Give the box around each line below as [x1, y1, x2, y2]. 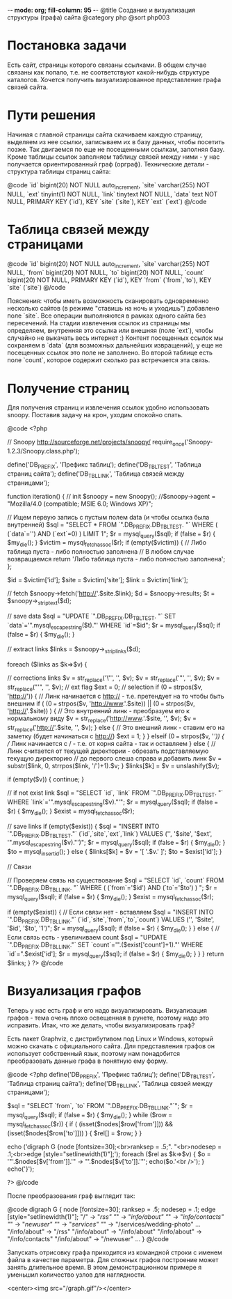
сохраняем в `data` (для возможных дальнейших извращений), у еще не [7, 341, 223, 350]
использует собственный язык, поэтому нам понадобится [7, 1049, 181, 1057]
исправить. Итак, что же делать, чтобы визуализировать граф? [7, 1020, 195, 1029]
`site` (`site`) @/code [7, 283, 66, 292]
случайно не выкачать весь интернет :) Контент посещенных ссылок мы [7, 334, 224, 342]
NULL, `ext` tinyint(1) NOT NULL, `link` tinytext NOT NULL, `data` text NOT [7, 189, 218, 198]
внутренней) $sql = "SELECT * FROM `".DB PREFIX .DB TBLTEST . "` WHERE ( [7, 520, 218, 530]
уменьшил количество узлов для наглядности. [7, 1270, 147, 1279]
